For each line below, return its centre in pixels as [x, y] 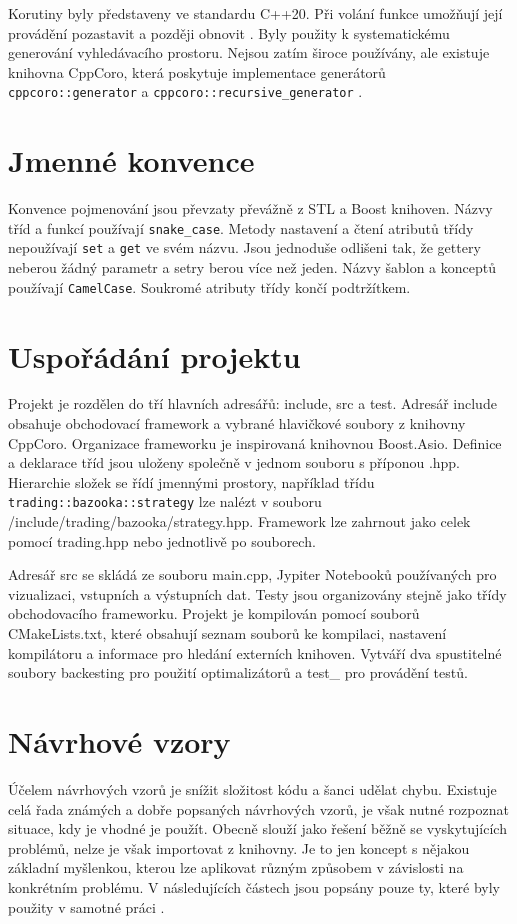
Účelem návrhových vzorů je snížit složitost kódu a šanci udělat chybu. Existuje [252, 788]
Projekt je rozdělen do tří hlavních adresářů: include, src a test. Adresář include [252, 403]
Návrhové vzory [119, 741]
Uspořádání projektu [154, 355]
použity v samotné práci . [86, 906]
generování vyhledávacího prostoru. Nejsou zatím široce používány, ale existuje [249, 52]
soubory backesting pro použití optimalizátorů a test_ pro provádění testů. [238, 672]
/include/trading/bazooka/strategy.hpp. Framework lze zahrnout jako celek [239, 521]
